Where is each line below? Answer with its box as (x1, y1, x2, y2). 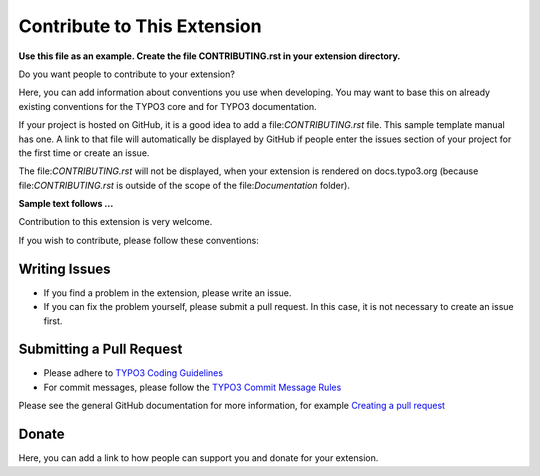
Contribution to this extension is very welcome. (18, 216, 213, 228)
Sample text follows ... (18, 198, 114, 210)
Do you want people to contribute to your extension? (18, 68, 235, 80)
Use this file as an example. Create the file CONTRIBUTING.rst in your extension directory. (18, 50, 401, 62)
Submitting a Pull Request (18, 341, 183, 358)
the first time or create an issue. (18, 146, 150, 159)
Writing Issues (18, 260, 111, 277)
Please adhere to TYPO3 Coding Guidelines (43, 367, 224, 379)
